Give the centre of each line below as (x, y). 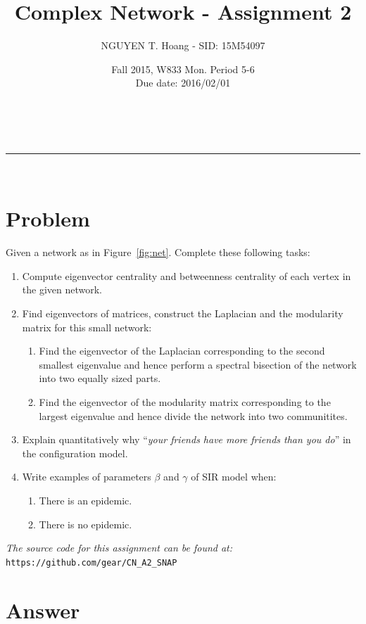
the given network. (62, 289)
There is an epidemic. (86, 500)
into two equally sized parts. (100, 378)
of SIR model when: (234, 477)
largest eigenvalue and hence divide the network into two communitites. (193, 415)
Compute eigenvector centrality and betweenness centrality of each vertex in (187, 275)
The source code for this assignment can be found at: (119, 548)
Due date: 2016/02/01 (183, 83)
